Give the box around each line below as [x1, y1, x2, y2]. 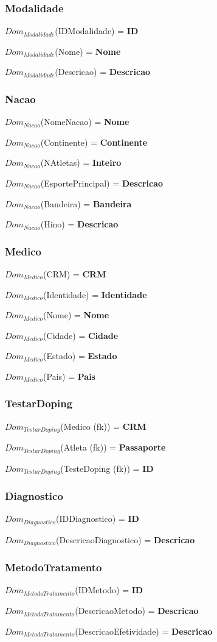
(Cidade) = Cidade [43, 329, 119, 341]
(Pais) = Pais [43, 369, 95, 382]
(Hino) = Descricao [40, 218, 119, 230]
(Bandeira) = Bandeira [40, 197, 132, 210]
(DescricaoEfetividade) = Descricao [75, 624, 213, 637]
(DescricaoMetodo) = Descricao [75, 604, 199, 617]
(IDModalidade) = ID [55, 24, 139, 37]
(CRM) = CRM [43, 268, 106, 280]
